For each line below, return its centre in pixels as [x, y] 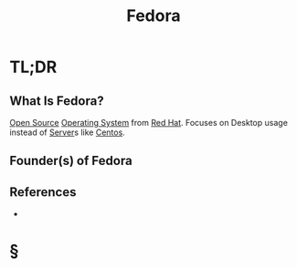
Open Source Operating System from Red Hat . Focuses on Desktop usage [148, 123]
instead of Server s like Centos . [67, 132]
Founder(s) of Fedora [71, 161]
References [43, 192]
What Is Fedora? [57, 101]
